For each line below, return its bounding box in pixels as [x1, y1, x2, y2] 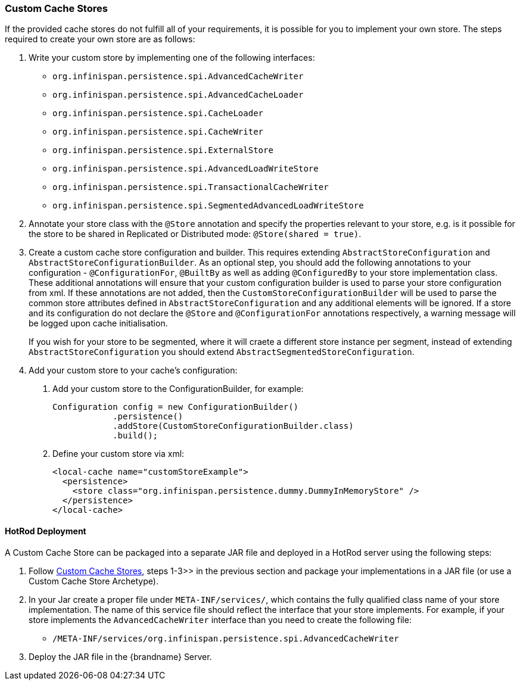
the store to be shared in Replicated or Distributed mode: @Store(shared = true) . [29, 229, 362, 239]
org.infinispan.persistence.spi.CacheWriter [52, 127, 264, 137]
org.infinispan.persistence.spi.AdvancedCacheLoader [52, 90, 304, 100]
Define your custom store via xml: [52, 449, 185, 459]
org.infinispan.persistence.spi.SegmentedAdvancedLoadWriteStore [52, 201, 364, 211]
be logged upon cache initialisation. [29, 318, 168, 329]
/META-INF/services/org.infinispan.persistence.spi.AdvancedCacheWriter [52, 633, 399, 643]
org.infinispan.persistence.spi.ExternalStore [52, 145, 273, 155]
